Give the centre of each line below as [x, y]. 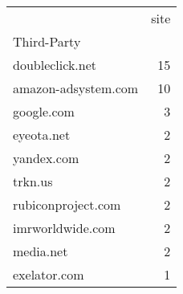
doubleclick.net [55, 65]
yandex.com [46, 158]
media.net [41, 251]
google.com [44, 111]
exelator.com [49, 274]
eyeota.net [42, 135]
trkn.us [33, 181]
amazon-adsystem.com [76, 88]
